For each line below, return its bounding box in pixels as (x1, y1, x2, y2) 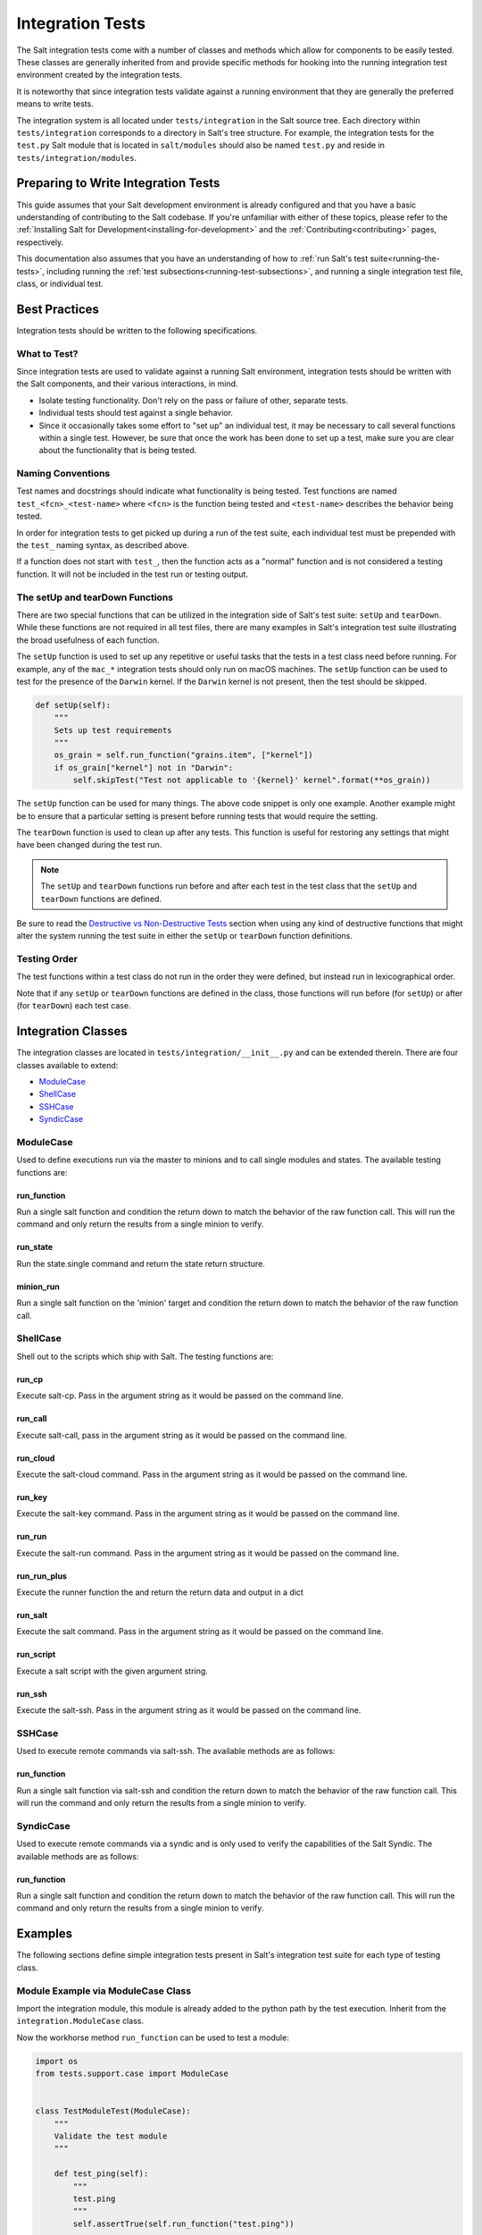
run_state (16, 1242, 54, 1252)
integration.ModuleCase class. (16, 2016, 145, 2027)
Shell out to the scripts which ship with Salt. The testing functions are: (16, 1351, 274, 1362)
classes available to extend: (16, 1059, 119, 1070)
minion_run (16, 1281, 60, 1292)
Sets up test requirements (54, 725, 173, 735)
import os (35, 2056, 79, 2066)
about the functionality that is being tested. (38, 445, 197, 456)
